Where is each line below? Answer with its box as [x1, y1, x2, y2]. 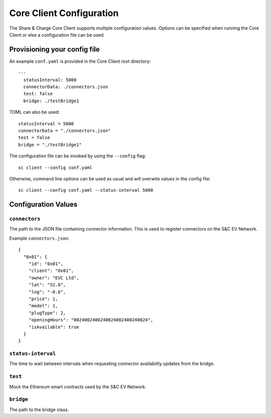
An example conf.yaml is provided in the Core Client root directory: [9, 58, 151, 64]
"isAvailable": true [28, 324, 79, 330]
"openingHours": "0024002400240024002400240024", [28, 317, 153, 323]
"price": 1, [28, 296, 58, 302]
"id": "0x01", [28, 261, 64, 267]
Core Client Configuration [9, 8, 119, 19]
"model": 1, [28, 303, 58, 309]
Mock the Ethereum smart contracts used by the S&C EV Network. [9, 383, 147, 389]
